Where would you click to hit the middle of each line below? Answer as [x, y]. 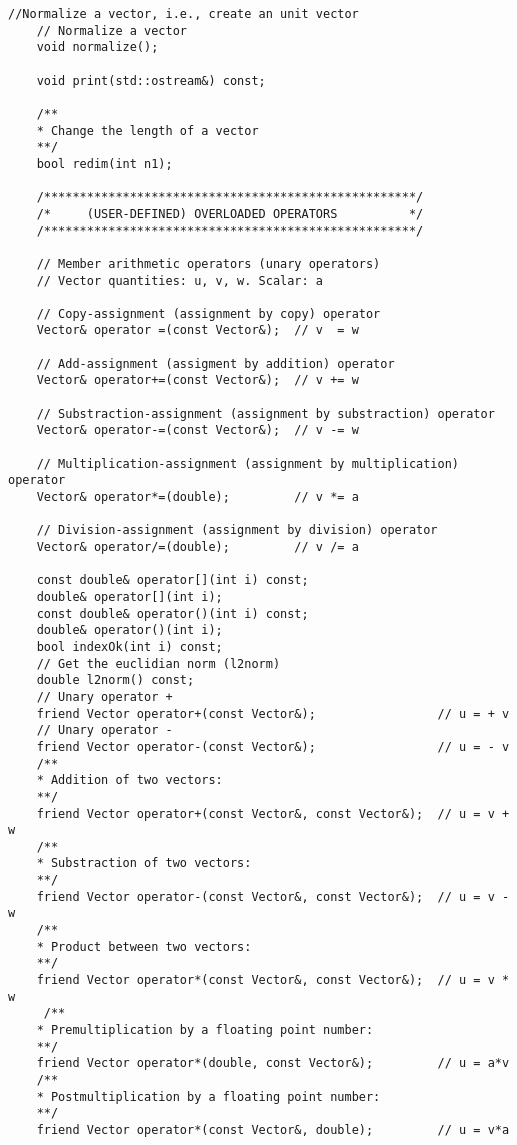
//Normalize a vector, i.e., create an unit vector [183, 14]
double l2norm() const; [115, 680]
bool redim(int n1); [104, 163]
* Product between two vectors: [144, 946]
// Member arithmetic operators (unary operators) [208, 263]
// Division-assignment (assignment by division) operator [237, 530]
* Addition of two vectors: [129, 780]
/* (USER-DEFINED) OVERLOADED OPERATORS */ [230, 213]
